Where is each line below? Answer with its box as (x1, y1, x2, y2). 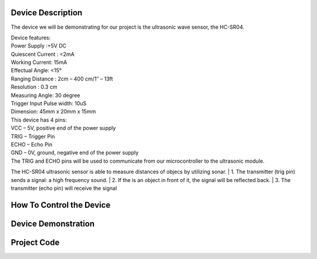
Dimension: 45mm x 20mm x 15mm (11, 108, 96, 115)
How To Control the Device (11, 200, 111, 210)
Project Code (11, 237, 60, 247)
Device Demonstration (11, 218, 95, 228)
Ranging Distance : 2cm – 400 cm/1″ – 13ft (11, 75, 113, 82)
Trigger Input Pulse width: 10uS (11, 100, 87, 107)
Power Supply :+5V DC (11, 42, 67, 49)
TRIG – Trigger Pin (11, 133, 55, 140)
